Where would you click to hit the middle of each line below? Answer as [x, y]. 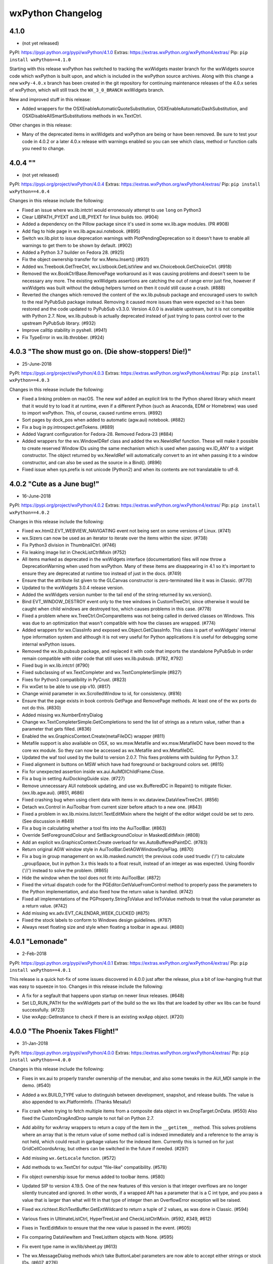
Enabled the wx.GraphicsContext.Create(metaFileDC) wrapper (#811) [94, 736]
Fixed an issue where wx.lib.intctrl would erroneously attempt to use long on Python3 [112, 210]
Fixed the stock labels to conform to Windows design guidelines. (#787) [97, 920]
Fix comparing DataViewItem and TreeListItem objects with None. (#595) [98, 1237]
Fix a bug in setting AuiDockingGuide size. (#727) [74, 779]
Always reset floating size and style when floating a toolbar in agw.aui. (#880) [103, 927]
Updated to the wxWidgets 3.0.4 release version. [73, 588]
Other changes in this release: [40, 125]
